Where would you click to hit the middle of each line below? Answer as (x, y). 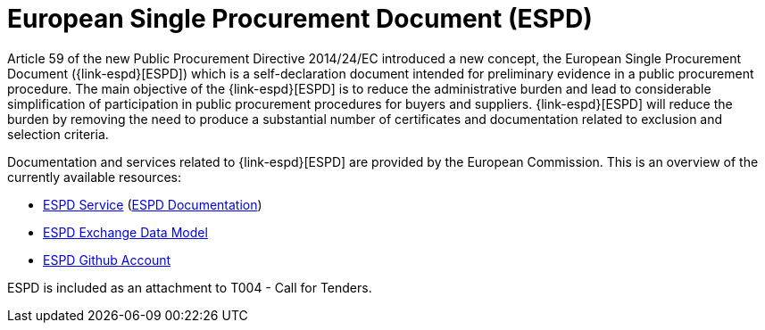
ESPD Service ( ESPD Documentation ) (153, 204)
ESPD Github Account (107, 260)
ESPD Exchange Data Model (125, 232)
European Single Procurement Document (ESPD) (300, 19)
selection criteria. (58, 134)
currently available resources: (94, 177)
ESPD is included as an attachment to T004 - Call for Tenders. (190, 287)
